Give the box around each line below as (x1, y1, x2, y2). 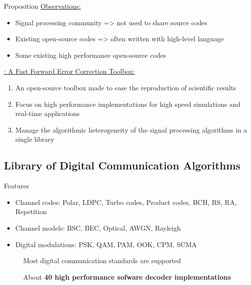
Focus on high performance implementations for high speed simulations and (15, 99, 240, 109)
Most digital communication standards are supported (23, 255, 181, 266)
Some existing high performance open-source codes (15, 50, 167, 60)
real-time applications (15, 108, 80, 118)
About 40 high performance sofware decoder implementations (23, 271, 231, 282)
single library (15, 134, 54, 144)
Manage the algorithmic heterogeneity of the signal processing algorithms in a (15, 124, 247, 134)
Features (4, 181, 29, 191)
